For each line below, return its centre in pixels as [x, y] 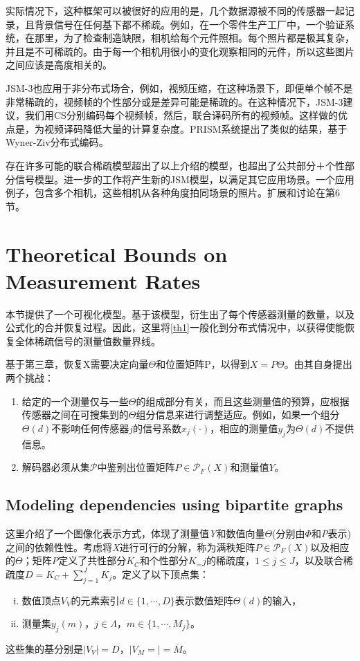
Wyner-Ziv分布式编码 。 [57, 142]
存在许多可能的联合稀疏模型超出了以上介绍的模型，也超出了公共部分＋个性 [175, 165]
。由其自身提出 [318, 364]
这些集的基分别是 [44, 648]
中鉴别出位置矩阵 [136, 467]
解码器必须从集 [56, 467]
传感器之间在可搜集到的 [75, 415]
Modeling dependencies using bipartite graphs [174, 504]
